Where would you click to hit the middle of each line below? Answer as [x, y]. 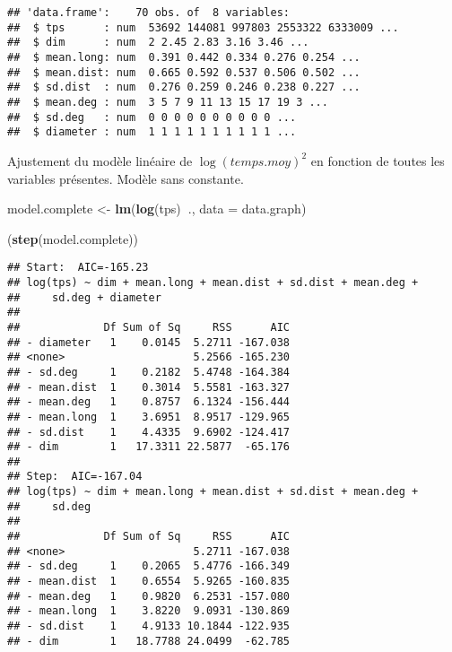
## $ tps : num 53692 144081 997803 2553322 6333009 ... [203, 27]
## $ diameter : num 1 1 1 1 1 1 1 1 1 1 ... [152, 132]
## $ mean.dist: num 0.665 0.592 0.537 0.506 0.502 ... [184, 72]
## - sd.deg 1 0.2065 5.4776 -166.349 [148, 566]
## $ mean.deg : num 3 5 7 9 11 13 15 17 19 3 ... [168, 102]
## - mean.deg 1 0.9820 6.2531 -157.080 [148, 596]
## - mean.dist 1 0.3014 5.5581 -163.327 [148, 387]
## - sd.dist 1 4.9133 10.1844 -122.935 [148, 626]
